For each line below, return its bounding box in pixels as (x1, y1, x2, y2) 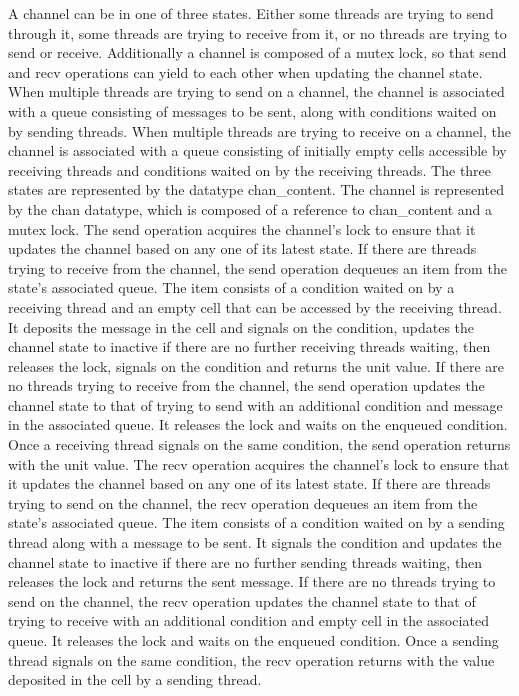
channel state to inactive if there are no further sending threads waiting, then (8, 551, 483, 572)
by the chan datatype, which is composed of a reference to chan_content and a (8, 198, 492, 219)
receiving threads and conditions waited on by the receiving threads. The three (8, 159, 492, 180)
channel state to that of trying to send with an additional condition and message (8, 394, 503, 415)
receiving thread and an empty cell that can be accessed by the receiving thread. (8, 296, 502, 317)
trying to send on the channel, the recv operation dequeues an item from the (8, 492, 478, 513)
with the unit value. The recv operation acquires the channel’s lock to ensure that (8, 453, 510, 474)
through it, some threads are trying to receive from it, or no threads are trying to (8, 22, 507, 43)
